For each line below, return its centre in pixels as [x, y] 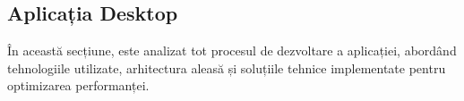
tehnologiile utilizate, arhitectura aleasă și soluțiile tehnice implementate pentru [227, 67]
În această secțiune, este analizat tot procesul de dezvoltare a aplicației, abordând [232, 50]
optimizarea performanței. [78, 85]
